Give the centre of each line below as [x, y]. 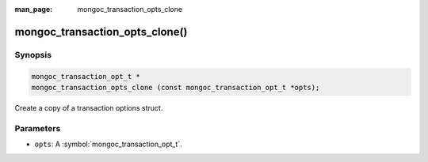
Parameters [38, 128]
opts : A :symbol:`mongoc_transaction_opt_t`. [108, 144]
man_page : [34, 9]
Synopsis [33, 55]
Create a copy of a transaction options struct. [89, 107]
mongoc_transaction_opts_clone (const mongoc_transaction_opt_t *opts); [176, 87]
